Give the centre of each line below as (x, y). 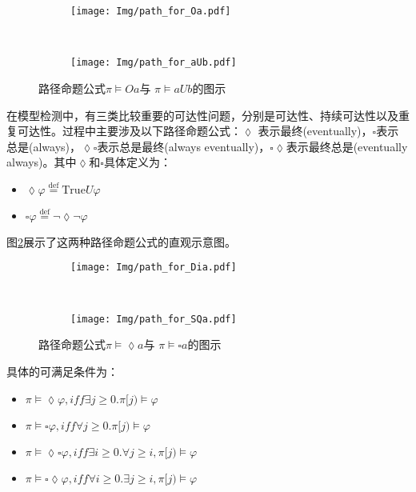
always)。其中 (42, 162)
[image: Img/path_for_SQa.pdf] (154, 319)
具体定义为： (137, 162)
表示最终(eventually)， (315, 131)
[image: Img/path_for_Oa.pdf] (151, 11)
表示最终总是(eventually (347, 146)
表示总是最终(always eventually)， (184, 146)
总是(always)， (44, 146)
